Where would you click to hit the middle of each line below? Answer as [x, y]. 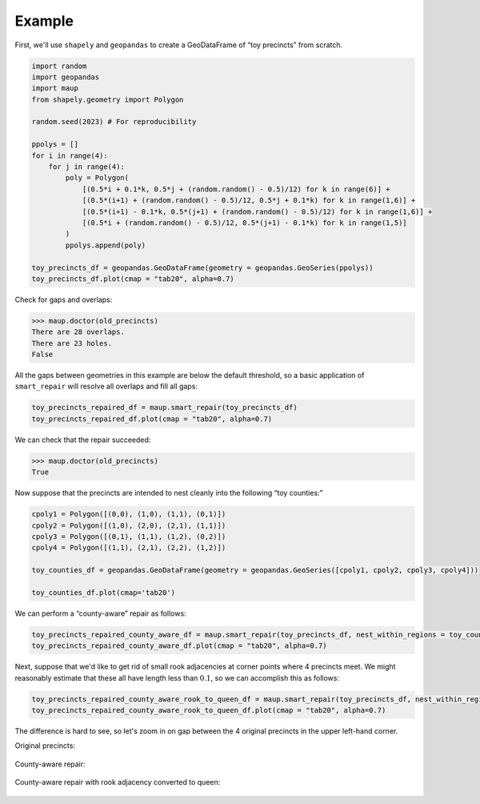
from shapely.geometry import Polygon [108, 99]
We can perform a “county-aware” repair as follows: [101, 613]
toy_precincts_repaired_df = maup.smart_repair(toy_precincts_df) [164, 408]
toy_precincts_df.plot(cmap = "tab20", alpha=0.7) [133, 279]
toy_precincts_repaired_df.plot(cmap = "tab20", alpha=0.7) [152, 419]
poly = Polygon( [97, 178]
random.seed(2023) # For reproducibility [114, 122]
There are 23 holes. [72, 343]
